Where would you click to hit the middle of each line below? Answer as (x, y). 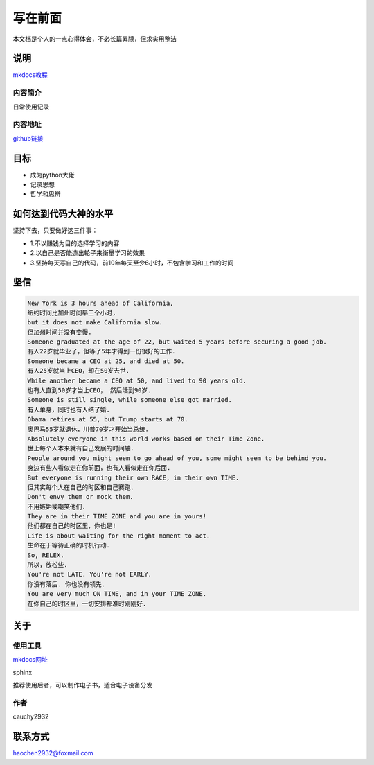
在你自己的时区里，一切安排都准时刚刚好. (87, 604)
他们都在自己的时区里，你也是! (72, 526)
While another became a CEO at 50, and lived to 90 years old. (137, 380)
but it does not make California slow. (95, 323)
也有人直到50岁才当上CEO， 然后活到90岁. (89, 390)
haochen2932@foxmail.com (53, 753)
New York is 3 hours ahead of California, (100, 303)
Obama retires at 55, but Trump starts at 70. (108, 420)
